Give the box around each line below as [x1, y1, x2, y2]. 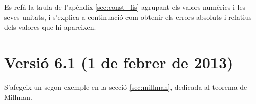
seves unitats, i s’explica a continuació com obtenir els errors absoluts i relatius [4, 11, 252, 22]
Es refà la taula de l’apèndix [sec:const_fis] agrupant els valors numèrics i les [4, 2, 246, 12]
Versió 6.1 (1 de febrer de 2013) [4, 51, 233, 72]
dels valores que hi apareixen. [4, 22, 96, 32]
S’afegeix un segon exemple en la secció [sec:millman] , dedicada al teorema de [4, 81, 247, 92]
